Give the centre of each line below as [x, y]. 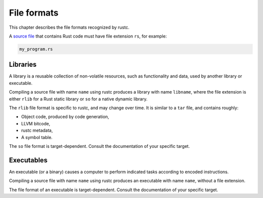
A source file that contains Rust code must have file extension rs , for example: [88, 36]
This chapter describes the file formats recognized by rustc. [69, 27]
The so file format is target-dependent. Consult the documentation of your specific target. [99, 146]
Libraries [23, 65]
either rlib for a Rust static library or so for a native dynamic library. [78, 99]
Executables [28, 160]
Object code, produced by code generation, [65, 117]
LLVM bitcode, [36, 123]
